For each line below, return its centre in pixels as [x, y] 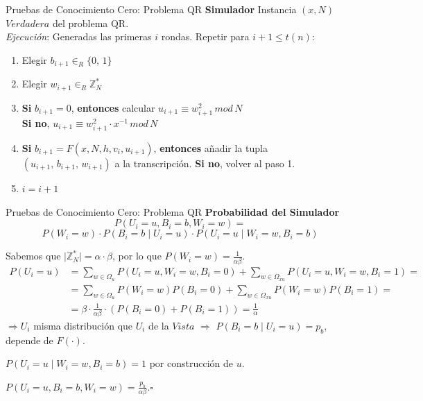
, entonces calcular [113, 107]
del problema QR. [90, 23]
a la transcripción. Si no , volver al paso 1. [205, 163]
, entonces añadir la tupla [210, 148]
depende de [29, 340]
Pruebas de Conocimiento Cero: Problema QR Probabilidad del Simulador [173, 211]
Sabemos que [33, 256]
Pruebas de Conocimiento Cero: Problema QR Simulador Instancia [151, 9]
